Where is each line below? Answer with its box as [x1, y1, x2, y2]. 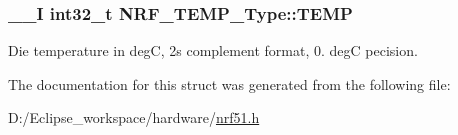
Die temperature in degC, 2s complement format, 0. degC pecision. [8, 40, 418, 61]
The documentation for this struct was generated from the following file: [8, 73, 451, 94]
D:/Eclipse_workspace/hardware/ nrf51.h [8, 107, 260, 128]
